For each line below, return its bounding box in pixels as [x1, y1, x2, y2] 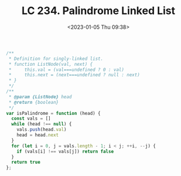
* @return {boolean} [8, 99, 59, 105]
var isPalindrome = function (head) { [6, 110, 101, 116]
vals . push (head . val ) [16, 127, 67, 133]
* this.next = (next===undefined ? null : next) [8, 72, 141, 78]
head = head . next [16, 132, 59, 138]
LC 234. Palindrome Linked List [21, 4, 176, 18]
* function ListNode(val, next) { [8, 61, 93, 67]
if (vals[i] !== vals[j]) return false [16, 148, 114, 154]
